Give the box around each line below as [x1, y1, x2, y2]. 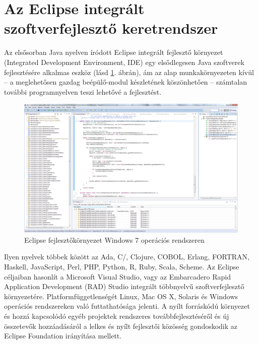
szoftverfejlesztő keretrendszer [4, 18, 218, 38]
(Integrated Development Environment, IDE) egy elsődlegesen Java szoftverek [4, 56, 244, 67]
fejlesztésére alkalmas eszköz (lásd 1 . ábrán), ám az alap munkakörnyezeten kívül [4, 66, 254, 77]
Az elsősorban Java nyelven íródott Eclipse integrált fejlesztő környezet [4, 47, 223, 57]
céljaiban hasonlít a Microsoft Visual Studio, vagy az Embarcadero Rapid [4, 271, 231, 282]
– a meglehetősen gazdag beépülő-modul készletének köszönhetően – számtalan [4, 77, 247, 87]
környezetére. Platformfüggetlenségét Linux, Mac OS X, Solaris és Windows [4, 291, 238, 301]
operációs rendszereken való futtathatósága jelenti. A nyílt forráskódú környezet [4, 301, 250, 311]
